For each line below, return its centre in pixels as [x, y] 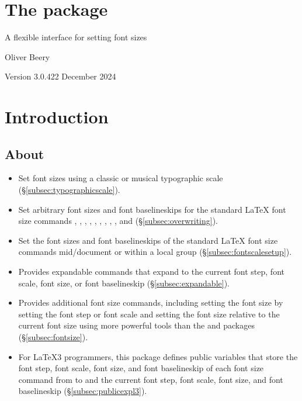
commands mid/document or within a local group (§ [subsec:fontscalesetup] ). [155, 252]
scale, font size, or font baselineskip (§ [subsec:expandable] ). [124, 283]
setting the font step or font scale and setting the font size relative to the [149, 314]
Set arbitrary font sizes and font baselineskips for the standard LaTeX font [152, 209]
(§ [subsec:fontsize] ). [53, 337]
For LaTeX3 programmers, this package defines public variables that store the [158, 356]
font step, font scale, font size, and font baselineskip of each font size [141, 368]
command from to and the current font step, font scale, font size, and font [151, 379]
